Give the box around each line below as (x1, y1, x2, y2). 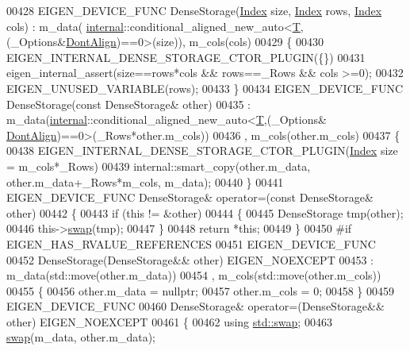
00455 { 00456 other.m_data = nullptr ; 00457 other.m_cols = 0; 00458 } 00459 (6, 282, 395, 299)
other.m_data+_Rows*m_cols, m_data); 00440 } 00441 (6, 173, 284, 190)
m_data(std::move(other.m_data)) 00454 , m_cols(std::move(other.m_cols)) (6, 267, 381, 283)
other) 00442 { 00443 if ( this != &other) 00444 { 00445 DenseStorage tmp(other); (6, 204, 404, 221)
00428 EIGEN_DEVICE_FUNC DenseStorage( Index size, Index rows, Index (6, 2, 382, 18)
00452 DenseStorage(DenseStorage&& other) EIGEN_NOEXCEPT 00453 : (6, 251, 374, 268)
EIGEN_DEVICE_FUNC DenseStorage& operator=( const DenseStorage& (6, 189, 374, 206)
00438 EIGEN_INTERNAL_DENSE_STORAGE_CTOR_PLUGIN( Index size (6, 142, 398, 159)
